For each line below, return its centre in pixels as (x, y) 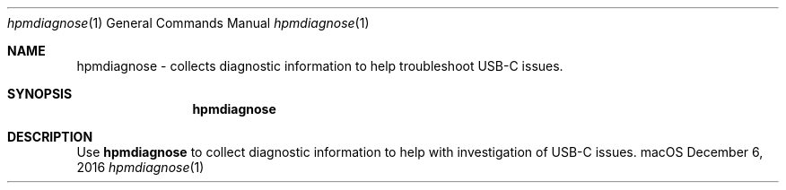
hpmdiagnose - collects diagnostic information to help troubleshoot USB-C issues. (320, 66)
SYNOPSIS (40, 94)
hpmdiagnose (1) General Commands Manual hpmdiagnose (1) (188, 23)
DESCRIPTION (50, 137)
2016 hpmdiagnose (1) (140, 167)
